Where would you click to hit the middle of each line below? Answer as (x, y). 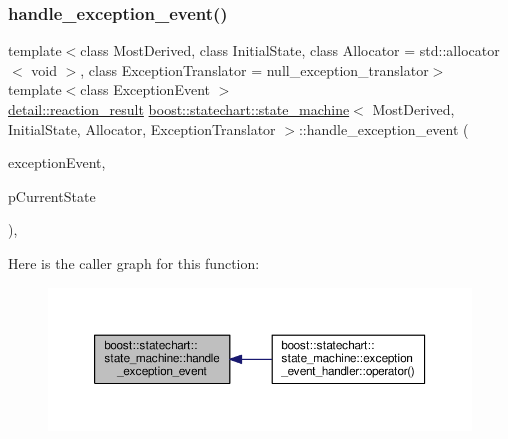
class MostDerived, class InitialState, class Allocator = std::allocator (290, 50)
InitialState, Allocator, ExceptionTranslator (142, 128)
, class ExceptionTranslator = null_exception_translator (254, 69)
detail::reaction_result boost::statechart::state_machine (179, 109)
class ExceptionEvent (145, 89)
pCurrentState (52, 195)
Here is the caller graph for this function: (134, 262)
